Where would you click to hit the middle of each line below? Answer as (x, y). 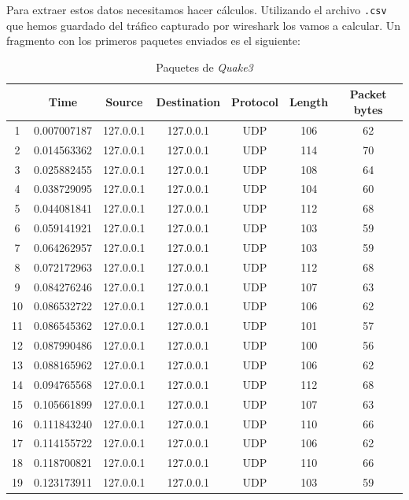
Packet (368, 94)
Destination (188, 102)
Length (309, 102)
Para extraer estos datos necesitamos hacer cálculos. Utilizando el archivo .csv (197, 9)
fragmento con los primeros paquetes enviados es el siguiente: (153, 41)
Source (124, 102)
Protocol (255, 102)
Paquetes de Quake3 (204, 67)
